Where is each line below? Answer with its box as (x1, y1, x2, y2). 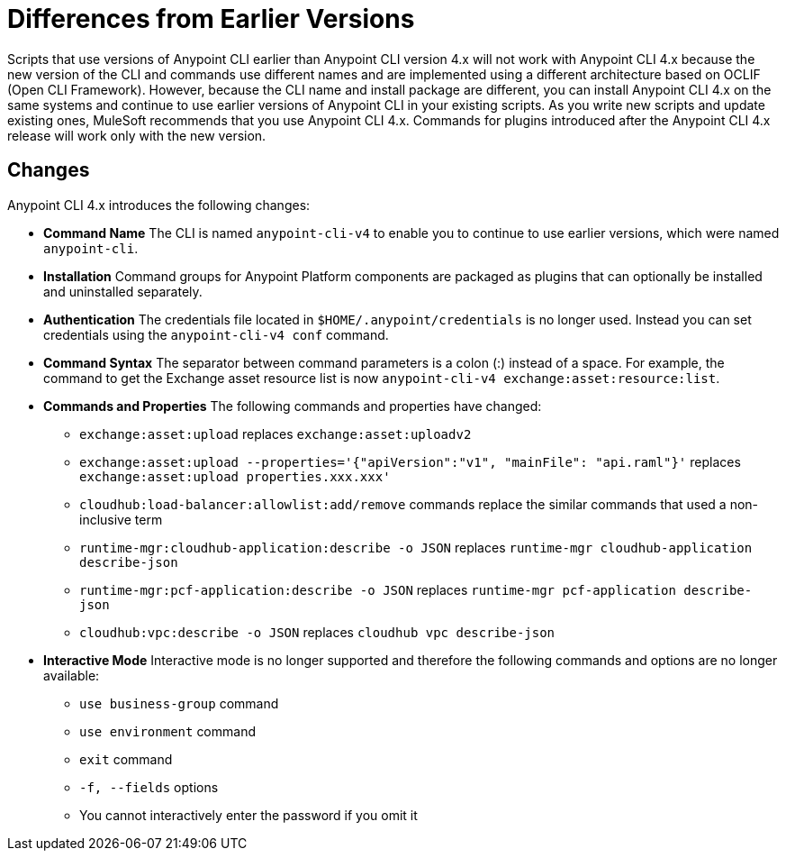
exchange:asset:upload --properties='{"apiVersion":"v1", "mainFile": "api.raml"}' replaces (79, 453, 741, 470)
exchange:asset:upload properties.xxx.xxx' (79, 469, 391, 484)
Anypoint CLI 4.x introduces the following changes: (7, 196, 311, 213)
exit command (79, 751, 173, 767)
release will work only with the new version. (7, 127, 267, 143)
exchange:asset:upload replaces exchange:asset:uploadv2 (79, 425, 472, 442)
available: (43, 667, 100, 683)
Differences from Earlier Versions (7, 4, 415, 34)
